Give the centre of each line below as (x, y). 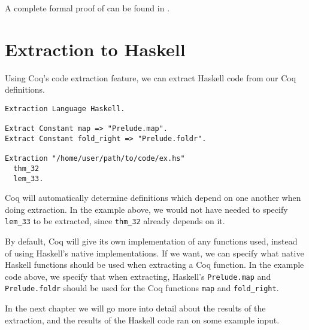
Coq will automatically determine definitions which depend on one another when (153, 198)
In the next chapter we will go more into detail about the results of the (135, 308)
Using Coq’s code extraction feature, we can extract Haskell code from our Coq (151, 77)
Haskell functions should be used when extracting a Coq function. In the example (154, 265)
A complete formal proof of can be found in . (87, 8)
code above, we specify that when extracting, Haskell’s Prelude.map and (138, 276)
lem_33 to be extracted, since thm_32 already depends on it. (115, 221)
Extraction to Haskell (95, 49)
